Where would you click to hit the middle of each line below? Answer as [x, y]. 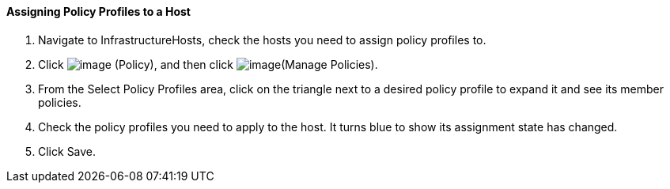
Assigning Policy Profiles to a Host [98, 11]
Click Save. [67, 151]
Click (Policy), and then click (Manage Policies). [208, 64]
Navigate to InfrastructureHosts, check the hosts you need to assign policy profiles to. [262, 40]
